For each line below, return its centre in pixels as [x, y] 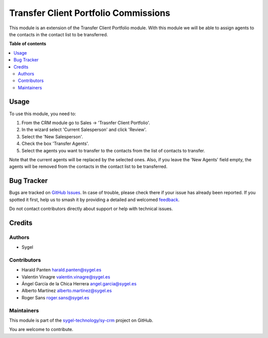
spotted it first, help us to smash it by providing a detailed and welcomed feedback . [94, 200]
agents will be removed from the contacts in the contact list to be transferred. [88, 167]
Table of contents [28, 44]
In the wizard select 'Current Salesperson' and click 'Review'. [84, 130]
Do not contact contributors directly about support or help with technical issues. [91, 209]
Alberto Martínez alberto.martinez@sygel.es [67, 291]
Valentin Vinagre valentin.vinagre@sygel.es [66, 277]
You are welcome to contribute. [41, 330]
